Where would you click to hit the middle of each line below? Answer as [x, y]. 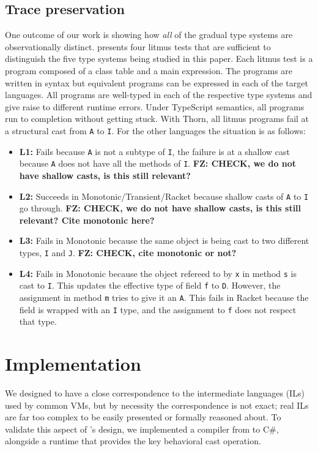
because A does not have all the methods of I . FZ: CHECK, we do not [158, 163]
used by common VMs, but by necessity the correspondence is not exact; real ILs [157, 405]
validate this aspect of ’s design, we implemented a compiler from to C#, [142, 429]
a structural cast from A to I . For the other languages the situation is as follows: [155, 130]
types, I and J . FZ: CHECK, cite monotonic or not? [128, 252]
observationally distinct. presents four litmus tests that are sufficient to [138, 46]
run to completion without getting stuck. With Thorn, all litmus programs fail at [157, 119]
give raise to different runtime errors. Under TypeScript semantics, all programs [155, 106]
